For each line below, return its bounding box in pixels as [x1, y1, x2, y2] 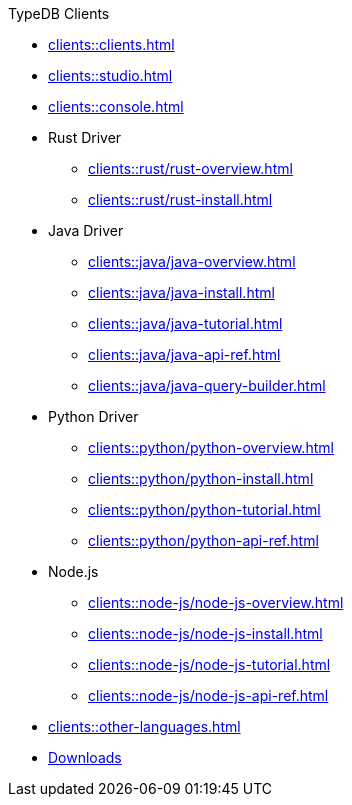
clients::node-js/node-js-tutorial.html [88, 656, 331, 673]
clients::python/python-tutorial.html [88, 501, 321, 518]
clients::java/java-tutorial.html [88, 315, 283, 332]
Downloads [48, 749, 122, 766]
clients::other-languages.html [48, 718, 241, 735]
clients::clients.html [48, 36, 175, 53]
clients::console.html [48, 98, 184, 115]
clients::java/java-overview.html [88, 253, 296, 270]
